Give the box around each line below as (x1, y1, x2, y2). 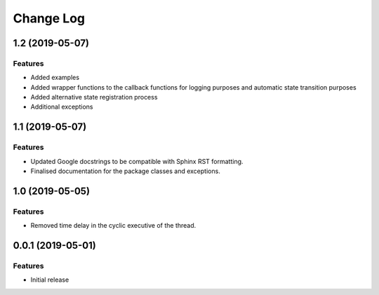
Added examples (30, 74, 80, 82)
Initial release (30, 275, 69, 284)
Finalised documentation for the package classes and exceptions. (30, 167, 220, 175)
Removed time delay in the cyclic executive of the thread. (30, 221, 197, 230)
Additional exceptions (30, 102, 93, 111)
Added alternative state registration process (30, 93, 158, 102)
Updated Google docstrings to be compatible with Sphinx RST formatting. (30, 157, 244, 165)
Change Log (13, 11, 86, 26)
